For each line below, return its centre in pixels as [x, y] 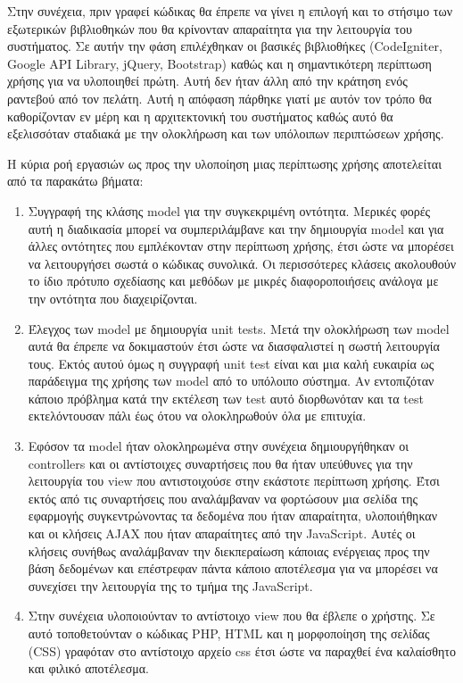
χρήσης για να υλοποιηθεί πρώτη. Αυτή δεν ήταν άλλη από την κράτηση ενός [207, 81]
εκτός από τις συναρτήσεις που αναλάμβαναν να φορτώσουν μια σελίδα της [223, 498]
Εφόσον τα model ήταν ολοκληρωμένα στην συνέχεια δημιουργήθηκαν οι [218, 446]
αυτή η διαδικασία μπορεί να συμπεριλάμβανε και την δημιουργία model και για [236, 228]
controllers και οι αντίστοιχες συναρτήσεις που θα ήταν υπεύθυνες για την [220, 463]
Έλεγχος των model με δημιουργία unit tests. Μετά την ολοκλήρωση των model [239, 328]
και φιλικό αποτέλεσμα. [88, 668]
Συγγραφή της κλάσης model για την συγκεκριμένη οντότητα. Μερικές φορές [229, 210]
